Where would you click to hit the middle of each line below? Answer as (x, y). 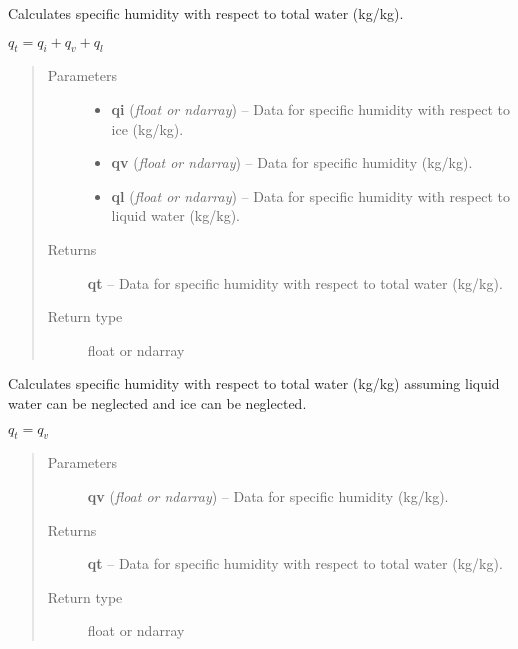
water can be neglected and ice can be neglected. (157, 402)
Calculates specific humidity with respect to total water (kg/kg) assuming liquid (254, 383)
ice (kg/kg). (147, 128)
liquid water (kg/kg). (175, 215)
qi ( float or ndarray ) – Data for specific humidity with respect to (310, 108)
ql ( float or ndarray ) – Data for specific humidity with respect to (310, 195)
